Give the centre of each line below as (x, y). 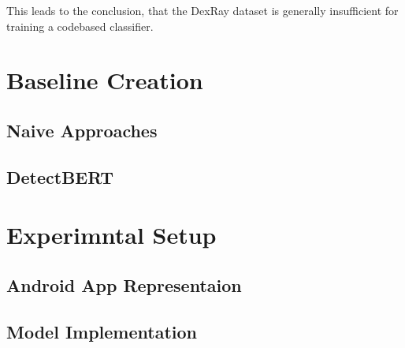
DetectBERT (60, 176)
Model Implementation (102, 331)
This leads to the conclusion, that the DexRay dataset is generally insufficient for (202, 10)
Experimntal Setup (111, 235)
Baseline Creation (105, 80)
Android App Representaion (124, 284)
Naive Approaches (82, 130)
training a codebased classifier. (80, 26)
